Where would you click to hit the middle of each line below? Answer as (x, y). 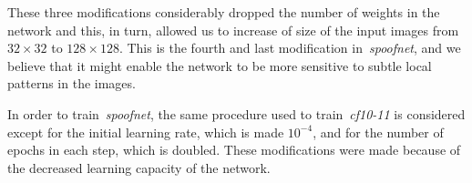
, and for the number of (378, 132)
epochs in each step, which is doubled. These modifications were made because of (234, 150)
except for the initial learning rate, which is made (146, 132)
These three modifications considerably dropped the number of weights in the (224, 12)
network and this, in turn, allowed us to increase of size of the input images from (233, 30)
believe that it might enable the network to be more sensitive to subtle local (220, 65)
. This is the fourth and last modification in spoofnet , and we (290, 48)
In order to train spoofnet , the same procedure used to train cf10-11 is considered (236, 113)
